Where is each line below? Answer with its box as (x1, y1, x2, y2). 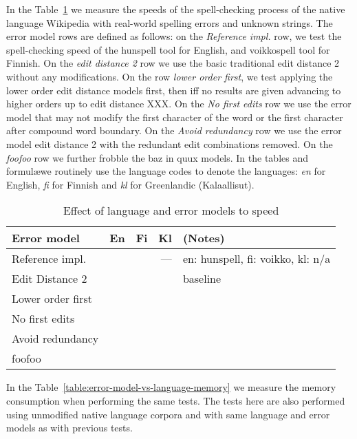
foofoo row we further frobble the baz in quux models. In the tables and (6, 150, 309, 164)
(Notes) (182, 230, 225, 246)
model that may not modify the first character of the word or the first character (6, 109, 343, 124)
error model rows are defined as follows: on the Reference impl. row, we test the (6, 29, 342, 43)
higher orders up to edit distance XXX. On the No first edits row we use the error (6, 96, 351, 111)
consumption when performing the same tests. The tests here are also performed (6, 393, 345, 407)
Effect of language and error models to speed (63, 202, 279, 219)
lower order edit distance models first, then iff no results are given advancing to (6, 83, 341, 97)
